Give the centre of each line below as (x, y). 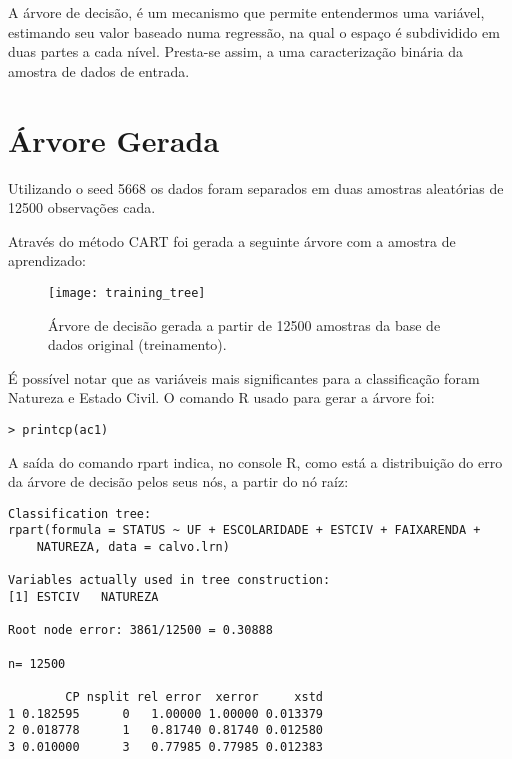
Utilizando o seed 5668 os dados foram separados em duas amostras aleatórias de (256, 187)
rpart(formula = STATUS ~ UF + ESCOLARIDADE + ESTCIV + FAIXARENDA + (244, 530)
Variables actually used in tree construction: (169, 580)
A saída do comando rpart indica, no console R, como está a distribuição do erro (255, 461)
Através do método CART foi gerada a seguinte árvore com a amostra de (232, 240)
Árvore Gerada (114, 139)
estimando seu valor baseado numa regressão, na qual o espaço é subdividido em (254, 31)
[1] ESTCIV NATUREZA (83, 597)
